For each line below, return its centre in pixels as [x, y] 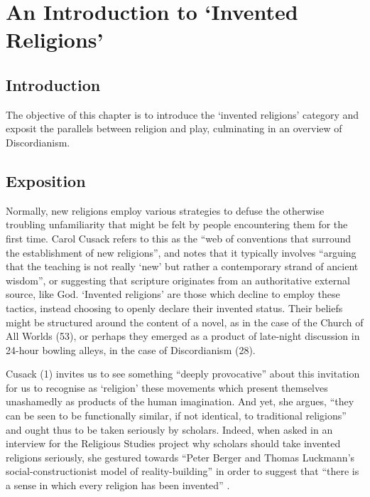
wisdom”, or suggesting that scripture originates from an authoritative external [178, 280]
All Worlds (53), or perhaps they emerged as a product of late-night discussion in [183, 336]
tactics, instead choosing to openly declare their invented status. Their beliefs [174, 308]
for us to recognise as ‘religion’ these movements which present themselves [167, 387]
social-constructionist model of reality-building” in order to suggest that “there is [183, 471]
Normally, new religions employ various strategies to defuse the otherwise [165, 210]
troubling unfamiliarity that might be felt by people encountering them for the [177, 224]
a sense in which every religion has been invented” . [118, 485]
